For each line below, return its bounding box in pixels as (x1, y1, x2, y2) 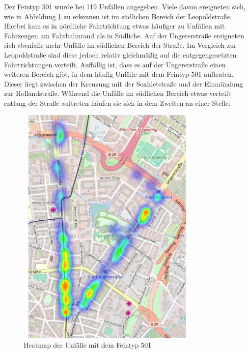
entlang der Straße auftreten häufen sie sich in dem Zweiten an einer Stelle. (4, 97, 231, 108)
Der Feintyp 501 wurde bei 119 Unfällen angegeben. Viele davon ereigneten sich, (4, 1, 246, 11)
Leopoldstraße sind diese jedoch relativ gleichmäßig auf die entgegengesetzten (4, 49, 237, 59)
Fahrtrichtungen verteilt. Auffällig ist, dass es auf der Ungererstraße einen (4, 59, 226, 69)
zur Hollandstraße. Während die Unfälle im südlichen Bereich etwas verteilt (4, 88, 231, 98)
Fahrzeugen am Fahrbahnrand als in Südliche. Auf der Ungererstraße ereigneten (4, 30, 244, 40)
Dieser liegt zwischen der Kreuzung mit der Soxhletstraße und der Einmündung (4, 78, 243, 88)
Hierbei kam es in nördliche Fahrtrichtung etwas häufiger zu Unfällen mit (4, 21, 225, 31)
